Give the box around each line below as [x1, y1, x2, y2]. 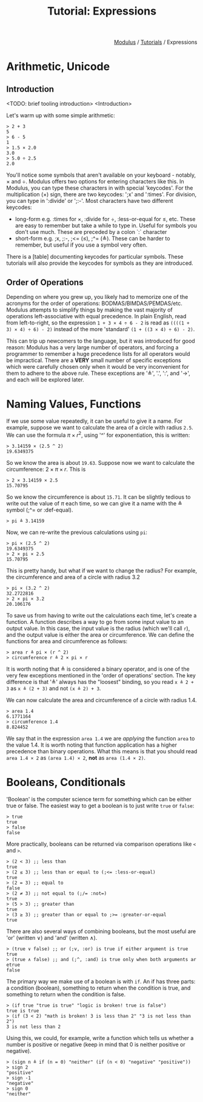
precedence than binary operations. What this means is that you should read [6, 747, 198, 755]
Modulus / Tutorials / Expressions [114, 38, 198, 46]
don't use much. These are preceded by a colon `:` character [15, 228, 167, 236]
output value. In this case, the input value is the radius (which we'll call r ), [6, 625, 190, 632]
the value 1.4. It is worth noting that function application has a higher [6, 741, 178, 748]
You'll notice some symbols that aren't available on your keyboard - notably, [6, 171, 196, 179]
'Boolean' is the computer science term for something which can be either [6, 795, 192, 803]
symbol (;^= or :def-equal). [6, 506, 73, 513]
